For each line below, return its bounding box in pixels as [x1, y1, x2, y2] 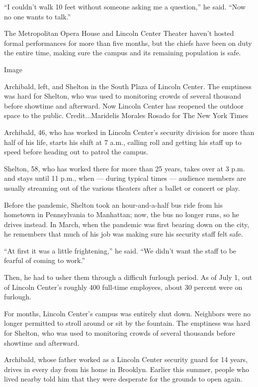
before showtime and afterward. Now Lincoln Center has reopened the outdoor [4, 100, 244, 111]
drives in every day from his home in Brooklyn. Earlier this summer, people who [4, 364, 249, 374]
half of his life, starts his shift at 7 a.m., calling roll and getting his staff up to [4, 136, 242, 147]
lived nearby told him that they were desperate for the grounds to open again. [4, 374, 243, 384]
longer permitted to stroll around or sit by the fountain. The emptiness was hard [4, 318, 251, 328]
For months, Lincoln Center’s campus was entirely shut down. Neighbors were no [4, 308, 251, 318]
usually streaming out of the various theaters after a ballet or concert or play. [4, 182, 240, 193]
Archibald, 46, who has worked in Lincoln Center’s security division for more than [4, 127, 255, 137]
